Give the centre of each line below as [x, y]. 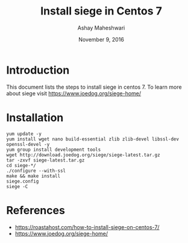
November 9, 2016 [101, 39]
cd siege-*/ [21, 165]
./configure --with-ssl [36, 171]
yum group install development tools [54, 150]
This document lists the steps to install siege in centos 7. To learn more [94, 87]
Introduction [38, 70]
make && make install [33, 176]
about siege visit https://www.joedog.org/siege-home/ [74, 93]
